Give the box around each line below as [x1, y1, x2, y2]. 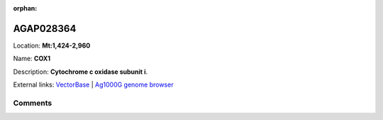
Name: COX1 [13, 54, 51, 63]
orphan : [13, 4, 38, 12]
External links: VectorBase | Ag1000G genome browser [13, 80, 174, 89]
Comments [13, 98, 52, 108]
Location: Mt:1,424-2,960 [13, 41, 91, 50]
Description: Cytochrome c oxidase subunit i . [13, 67, 148, 76]
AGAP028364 [13, 22, 77, 35]
